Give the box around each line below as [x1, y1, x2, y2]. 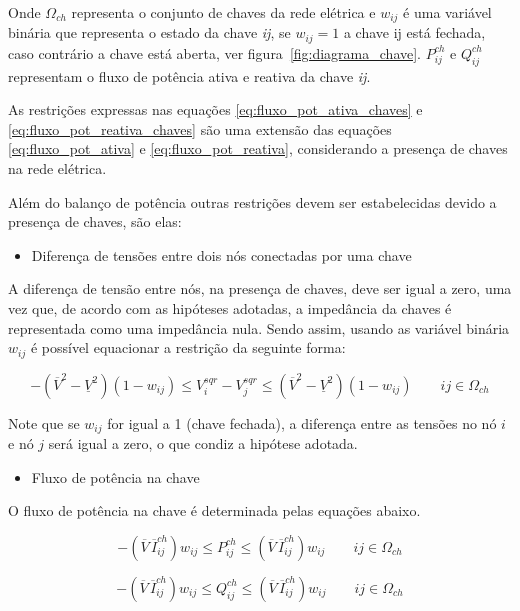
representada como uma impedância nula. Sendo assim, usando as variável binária [8, 317, 510, 338]
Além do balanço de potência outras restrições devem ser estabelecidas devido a [8, 191, 497, 212]
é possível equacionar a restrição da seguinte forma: [30, 337, 346, 358]
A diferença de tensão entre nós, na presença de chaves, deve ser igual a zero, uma [8, 278, 512, 299]
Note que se [8, 412, 80, 433]
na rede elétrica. [8, 158, 107, 179]
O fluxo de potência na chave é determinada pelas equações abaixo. [8, 500, 421, 521]
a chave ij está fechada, [343, 22, 486, 43]
